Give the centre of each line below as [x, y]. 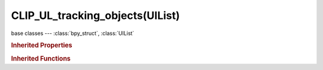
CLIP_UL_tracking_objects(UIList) [95, 15]
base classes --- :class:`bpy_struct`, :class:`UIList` [73, 33]
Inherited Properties [42, 46]
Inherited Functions [41, 58]
